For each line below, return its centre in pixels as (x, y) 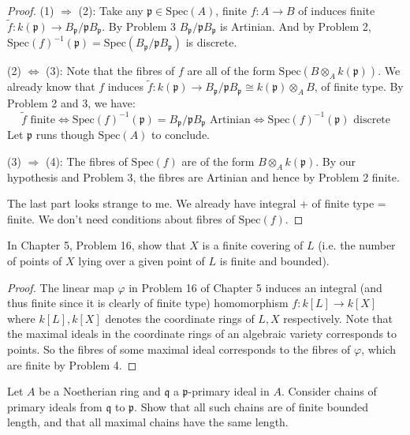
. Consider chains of (329, 391)
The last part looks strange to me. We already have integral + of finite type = (197, 203)
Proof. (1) (31, 10)
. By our (336, 161)
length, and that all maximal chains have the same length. (148, 422)
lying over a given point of (142, 260)
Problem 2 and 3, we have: (71, 102)
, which (379, 349)
